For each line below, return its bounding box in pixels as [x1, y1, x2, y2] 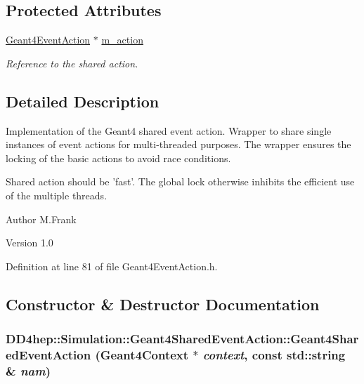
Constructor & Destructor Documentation [6, 293, 320, 315]
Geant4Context [100, 345, 189, 363]
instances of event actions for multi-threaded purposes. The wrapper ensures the [6, 137, 351, 152]
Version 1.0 [6, 235, 53, 250]
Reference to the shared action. [6, 55, 138, 70]
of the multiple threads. [6, 187, 108, 202]
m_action [101, 32, 143, 47]
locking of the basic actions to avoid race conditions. [6, 150, 231, 165]
